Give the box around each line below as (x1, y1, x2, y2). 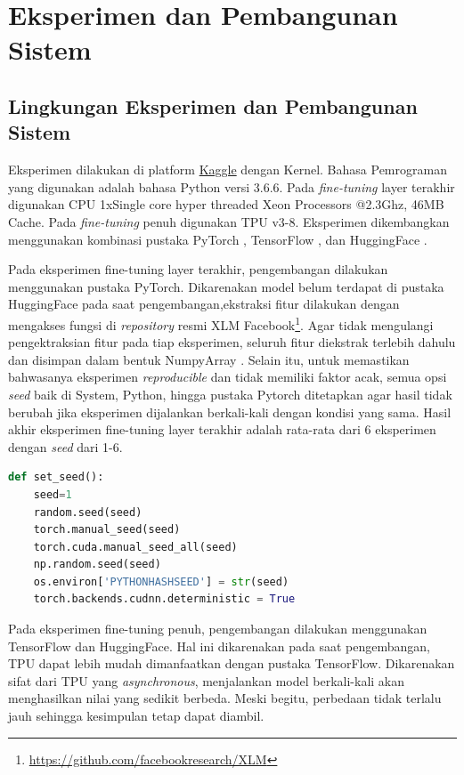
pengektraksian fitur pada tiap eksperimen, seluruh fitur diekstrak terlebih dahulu (8, 333, 456, 351)
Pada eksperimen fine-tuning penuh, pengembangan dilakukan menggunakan (8, 619, 427, 638)
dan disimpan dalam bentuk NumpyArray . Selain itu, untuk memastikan (8, 350, 410, 368)
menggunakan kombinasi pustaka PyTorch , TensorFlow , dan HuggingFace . (8, 230, 427, 248)
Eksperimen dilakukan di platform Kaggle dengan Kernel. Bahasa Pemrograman (8, 160, 447, 179)
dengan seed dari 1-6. (8, 437, 123, 456)
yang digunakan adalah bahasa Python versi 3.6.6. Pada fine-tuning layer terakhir (8, 177, 455, 196)
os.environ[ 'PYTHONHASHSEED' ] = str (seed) (33, 575, 289, 588)
